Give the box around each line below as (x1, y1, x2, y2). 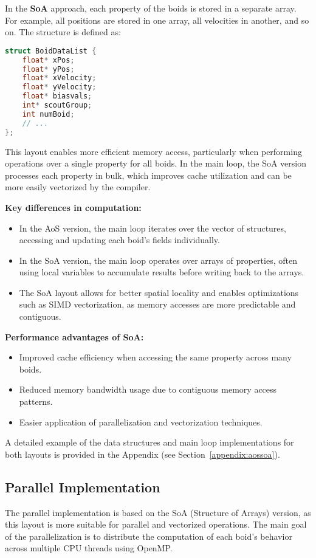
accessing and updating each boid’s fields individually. (19, 233, 220, 246)
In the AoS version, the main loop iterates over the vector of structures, (19, 221, 286, 234)
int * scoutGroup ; (22, 101, 92, 110)
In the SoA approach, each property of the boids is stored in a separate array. (5, 2, 297, 14)
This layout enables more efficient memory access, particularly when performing (5, 145, 302, 157)
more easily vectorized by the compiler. (5, 181, 151, 193)
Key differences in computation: (5, 201, 142, 213)
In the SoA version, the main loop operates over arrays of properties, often (19, 253, 297, 266)
